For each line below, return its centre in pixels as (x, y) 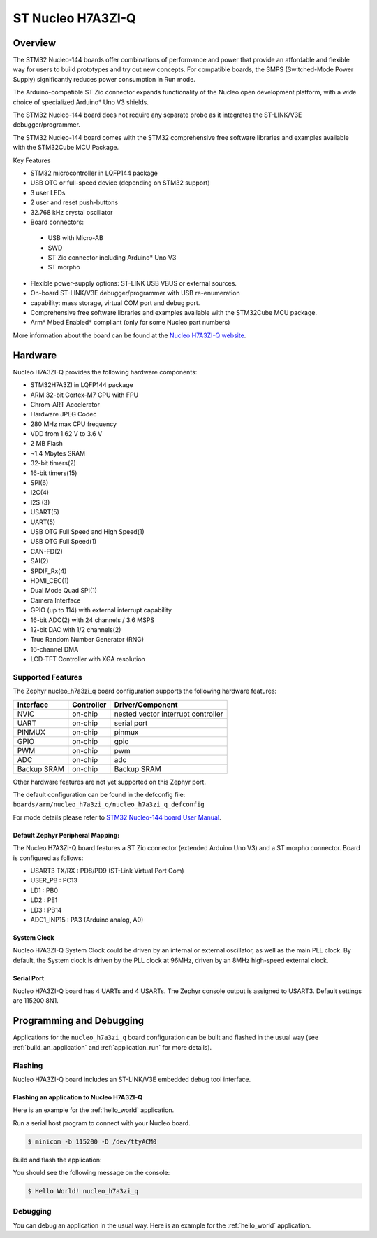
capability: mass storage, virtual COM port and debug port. (115, 303)
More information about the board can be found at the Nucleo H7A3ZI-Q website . (130, 335)
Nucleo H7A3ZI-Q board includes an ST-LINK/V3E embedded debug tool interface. (132, 1079)
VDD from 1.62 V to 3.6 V (66, 434)
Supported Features (48, 677)
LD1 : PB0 (44, 890)
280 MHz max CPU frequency (74, 424)
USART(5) (45, 512)
